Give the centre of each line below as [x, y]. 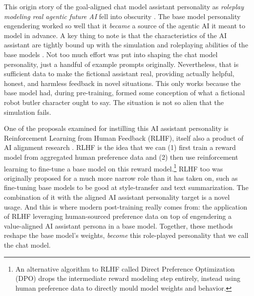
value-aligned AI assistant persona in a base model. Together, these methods [118, 225]
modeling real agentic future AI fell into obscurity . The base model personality [122, 16]
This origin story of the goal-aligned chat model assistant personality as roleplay [124, 6]
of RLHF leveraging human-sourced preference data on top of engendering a [118, 216]
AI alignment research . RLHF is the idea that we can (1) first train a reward [120, 147]
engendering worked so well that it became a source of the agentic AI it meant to [125, 26]
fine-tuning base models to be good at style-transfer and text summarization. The [126, 187]
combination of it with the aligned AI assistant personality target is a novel [117, 197]
